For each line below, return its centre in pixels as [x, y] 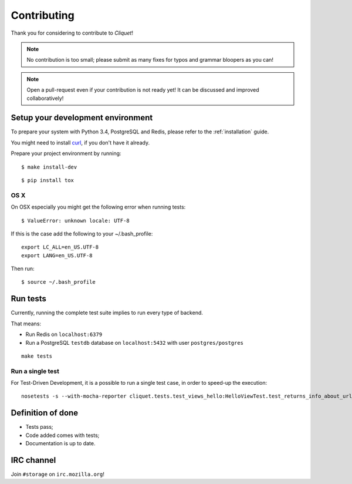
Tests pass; [39, 427]
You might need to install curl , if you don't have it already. [80, 142]
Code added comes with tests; [62, 435]
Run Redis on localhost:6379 [64, 334]
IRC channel [33, 460]
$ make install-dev [49, 167]
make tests [37, 356]
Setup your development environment [82, 118]
